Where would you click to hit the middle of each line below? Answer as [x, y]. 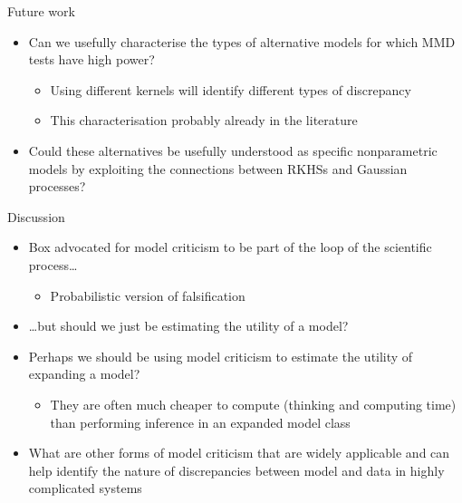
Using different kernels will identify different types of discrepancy [231, 89]
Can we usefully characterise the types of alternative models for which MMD [242, 41]
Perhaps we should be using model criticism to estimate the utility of [221, 356]
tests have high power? [91, 59]
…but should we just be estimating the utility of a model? [188, 326]
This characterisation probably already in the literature [204, 120]
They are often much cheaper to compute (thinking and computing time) [253, 404]
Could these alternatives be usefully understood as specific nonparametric [233, 150]
